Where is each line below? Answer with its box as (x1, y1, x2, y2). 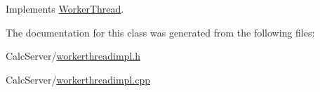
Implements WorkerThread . (6, 1, 124, 15)
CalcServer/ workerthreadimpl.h (6, 48, 140, 63)
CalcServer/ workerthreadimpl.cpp (6, 72, 150, 86)
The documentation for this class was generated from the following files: (6, 25, 315, 39)
